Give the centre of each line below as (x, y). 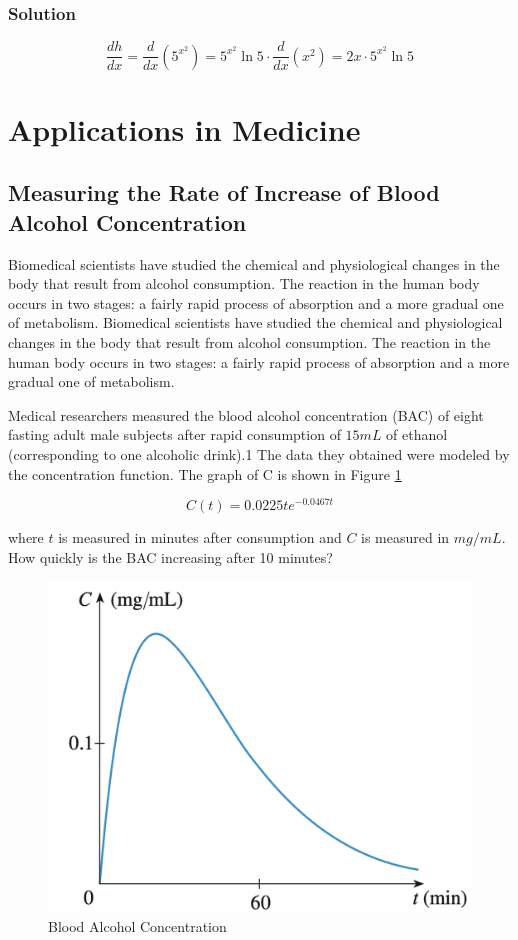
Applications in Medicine (184, 128)
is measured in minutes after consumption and (200, 537)
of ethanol (417, 434)
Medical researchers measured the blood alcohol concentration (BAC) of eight (246, 414)
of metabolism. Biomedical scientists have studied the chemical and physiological (255, 322)
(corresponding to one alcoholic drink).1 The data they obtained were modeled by (259, 454)
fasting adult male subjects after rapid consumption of (174, 434)
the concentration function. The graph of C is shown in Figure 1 (205, 473)
